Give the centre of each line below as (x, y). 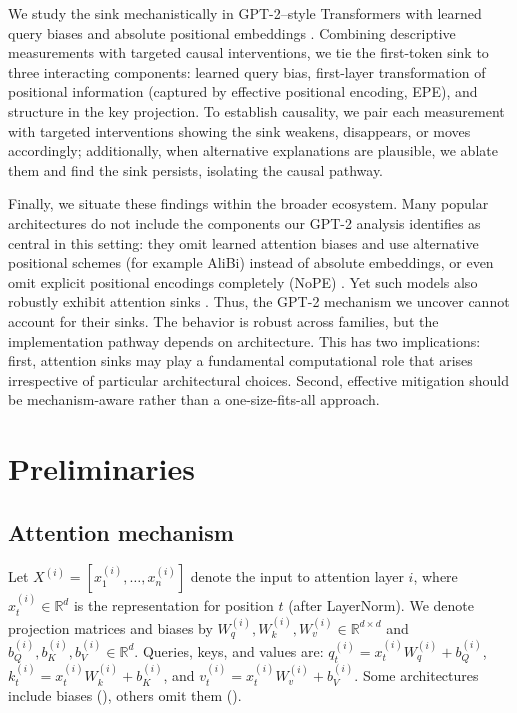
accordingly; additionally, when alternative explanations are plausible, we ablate (253, 150)
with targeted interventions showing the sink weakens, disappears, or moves (239, 130)
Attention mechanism (121, 531)
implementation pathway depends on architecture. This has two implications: (244, 340)
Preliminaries (101, 468)
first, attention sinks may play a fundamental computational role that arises (240, 360)
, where (435, 576)
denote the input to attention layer (297, 576)
